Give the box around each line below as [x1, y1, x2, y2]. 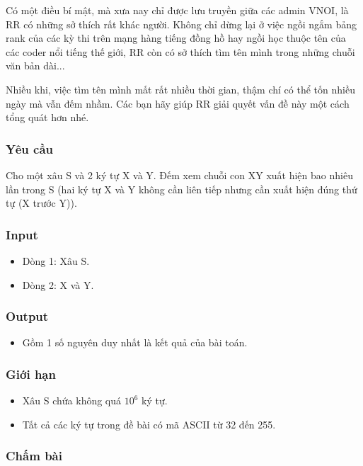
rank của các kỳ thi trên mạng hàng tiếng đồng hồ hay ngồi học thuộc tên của [6, 30, 346, 45]
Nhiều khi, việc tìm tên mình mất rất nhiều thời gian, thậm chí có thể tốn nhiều [6, 81, 355, 96]
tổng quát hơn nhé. [6, 110, 89, 125]
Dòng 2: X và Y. [22, 277, 94, 292]
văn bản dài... [6, 58, 65, 73]
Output [6, 307, 49, 325]
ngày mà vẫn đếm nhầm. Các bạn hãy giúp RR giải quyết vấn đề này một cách [6, 96, 350, 110]
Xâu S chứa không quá [22, 393, 122, 408]
